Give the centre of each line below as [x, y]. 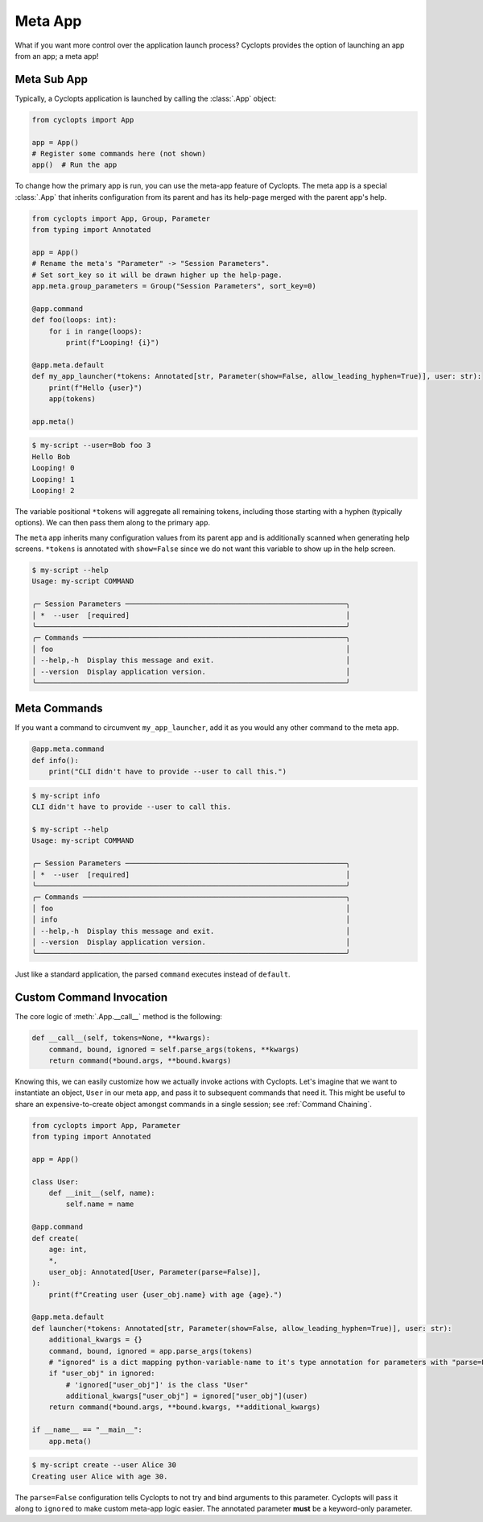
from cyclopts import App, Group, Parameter [121, 218]
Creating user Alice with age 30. [100, 1476]
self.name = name [100, 1204]
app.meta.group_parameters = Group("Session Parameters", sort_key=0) [174, 286]
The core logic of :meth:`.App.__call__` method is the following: [119, 1017]
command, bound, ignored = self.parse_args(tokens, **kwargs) [174, 1049]
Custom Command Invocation [91, 998]
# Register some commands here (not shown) [119, 153]
